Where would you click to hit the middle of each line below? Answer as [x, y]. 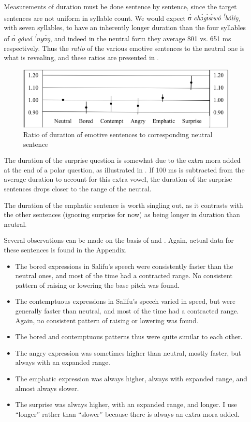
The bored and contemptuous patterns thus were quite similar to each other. [129, 336]
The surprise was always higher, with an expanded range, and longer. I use [126, 404]
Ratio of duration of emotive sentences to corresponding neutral [118, 134]
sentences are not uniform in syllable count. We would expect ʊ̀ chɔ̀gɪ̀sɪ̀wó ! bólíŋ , [122, 17]
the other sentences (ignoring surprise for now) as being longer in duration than [122, 214]
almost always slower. [47, 388]
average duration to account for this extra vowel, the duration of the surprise [118, 179]
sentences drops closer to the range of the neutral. [78, 189]
